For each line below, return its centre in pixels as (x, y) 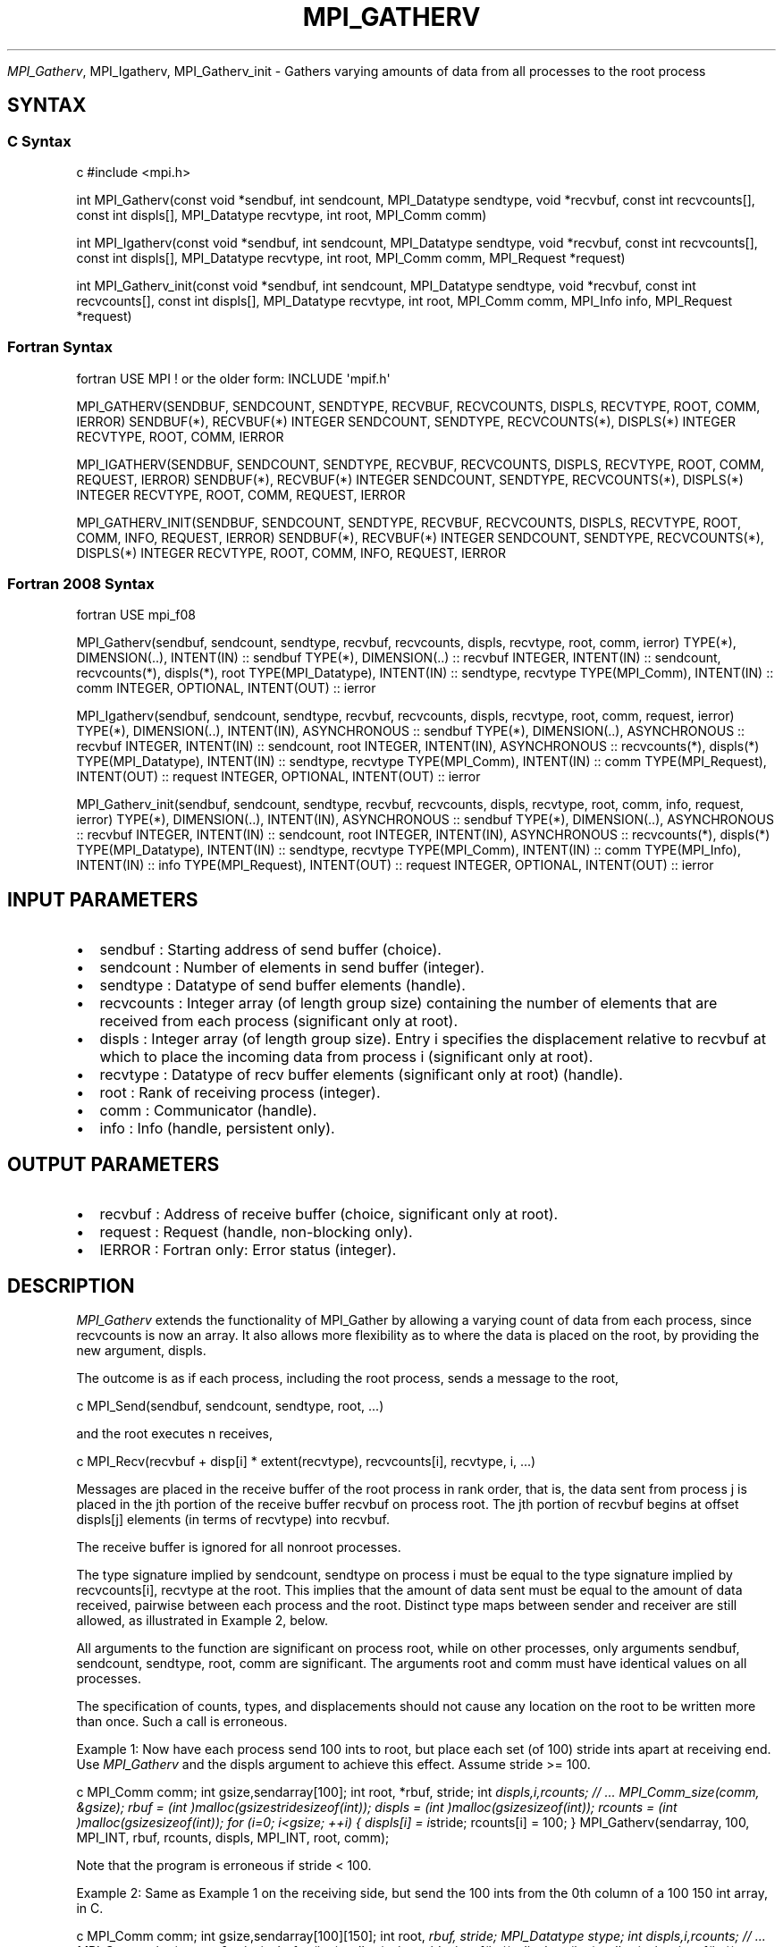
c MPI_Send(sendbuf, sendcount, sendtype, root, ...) (230, 1406)
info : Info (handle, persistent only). (217, 1129)
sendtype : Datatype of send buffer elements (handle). (282, 986)
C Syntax (39, 141)
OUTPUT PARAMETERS (114, 1164)
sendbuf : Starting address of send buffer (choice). (270, 950)
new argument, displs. (141, 1350)
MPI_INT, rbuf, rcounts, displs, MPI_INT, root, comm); (233, 1837)
